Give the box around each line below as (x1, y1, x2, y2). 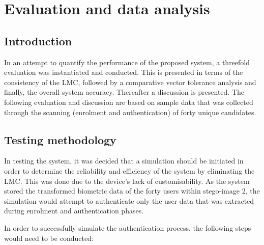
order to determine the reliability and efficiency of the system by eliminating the (4, 165, 255, 176)
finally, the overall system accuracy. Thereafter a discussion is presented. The (4, 87, 245, 97)
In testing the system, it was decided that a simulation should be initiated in (4, 155, 244, 166)
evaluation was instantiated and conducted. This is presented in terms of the (4, 67, 243, 77)
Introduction (4, 33, 72, 48)
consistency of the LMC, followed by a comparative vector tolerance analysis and (4, 76, 256, 87)
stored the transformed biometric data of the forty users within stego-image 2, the (4, 185, 260, 196)
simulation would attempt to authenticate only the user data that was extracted (4, 195, 254, 206)
